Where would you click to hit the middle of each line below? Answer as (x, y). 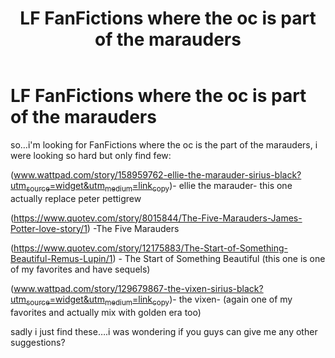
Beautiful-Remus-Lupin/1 (61, 258)
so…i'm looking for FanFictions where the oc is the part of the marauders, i (164, 144)
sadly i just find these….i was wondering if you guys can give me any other (164, 331)
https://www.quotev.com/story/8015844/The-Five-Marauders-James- (158, 218)
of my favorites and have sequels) (80, 269)
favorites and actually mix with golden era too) (106, 312)
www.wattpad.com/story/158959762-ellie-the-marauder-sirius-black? (157, 174)
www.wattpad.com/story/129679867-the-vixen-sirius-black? (138, 288)
